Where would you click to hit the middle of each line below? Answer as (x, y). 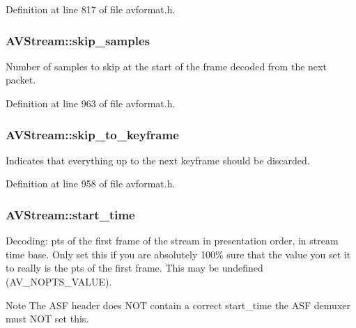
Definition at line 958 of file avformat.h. (91, 183)
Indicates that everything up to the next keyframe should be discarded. (158, 160)
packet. (21, 80)
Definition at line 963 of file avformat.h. (91, 103)
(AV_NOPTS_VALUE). (59, 281)
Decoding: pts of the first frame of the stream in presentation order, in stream (172, 241)
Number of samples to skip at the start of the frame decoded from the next (166, 66)
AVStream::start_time (70, 214)
